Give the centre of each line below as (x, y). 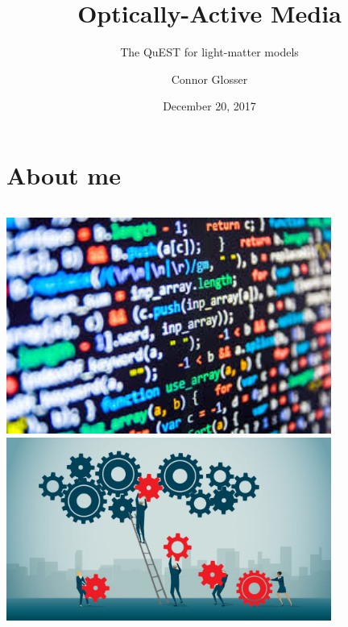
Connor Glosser (209, 79)
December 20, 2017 (209, 106)
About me (64, 174)
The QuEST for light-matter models (209, 52)
